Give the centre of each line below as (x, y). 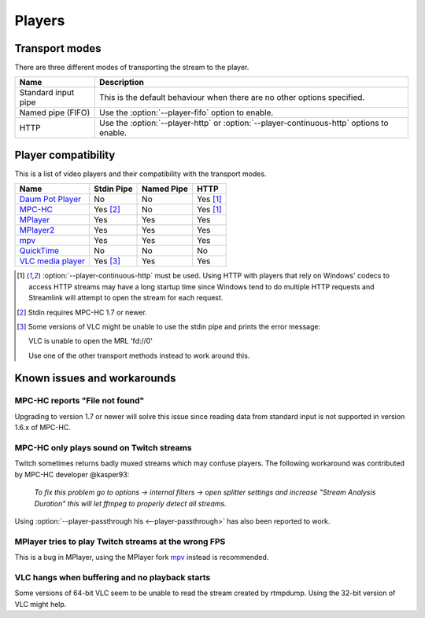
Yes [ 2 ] (107, 210)
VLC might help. (41, 604)
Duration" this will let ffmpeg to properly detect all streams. (131, 503)
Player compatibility (65, 154)
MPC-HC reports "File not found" (79, 401)
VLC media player (52, 261)
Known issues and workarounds (95, 378)
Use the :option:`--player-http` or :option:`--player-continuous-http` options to (244, 123)
